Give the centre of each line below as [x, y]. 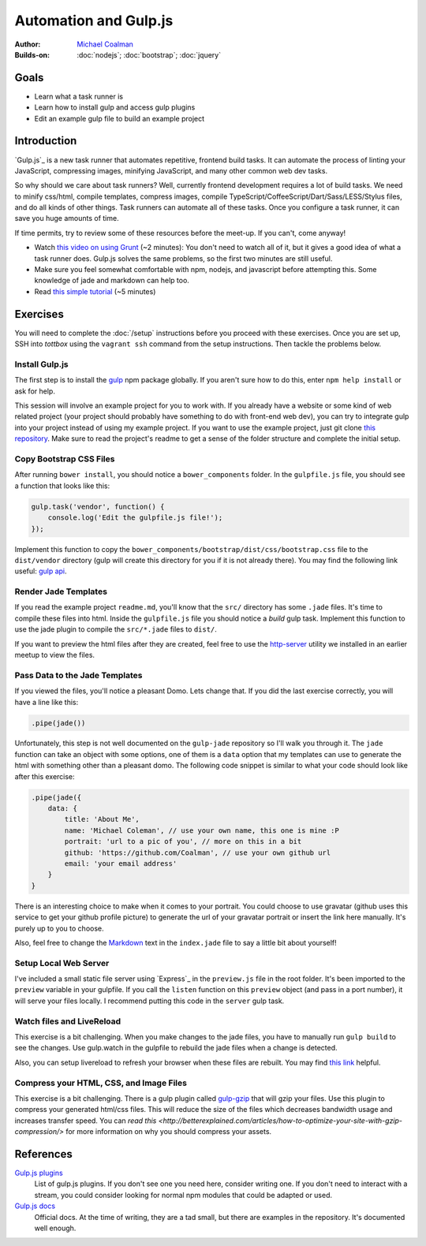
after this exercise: [45, 776]
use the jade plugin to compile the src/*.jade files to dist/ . [116, 629]
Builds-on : [32, 54]
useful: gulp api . [41, 571]
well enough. [55, 1228]
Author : [28, 44]
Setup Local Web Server [62, 963]
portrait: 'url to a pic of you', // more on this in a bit [183, 841]
